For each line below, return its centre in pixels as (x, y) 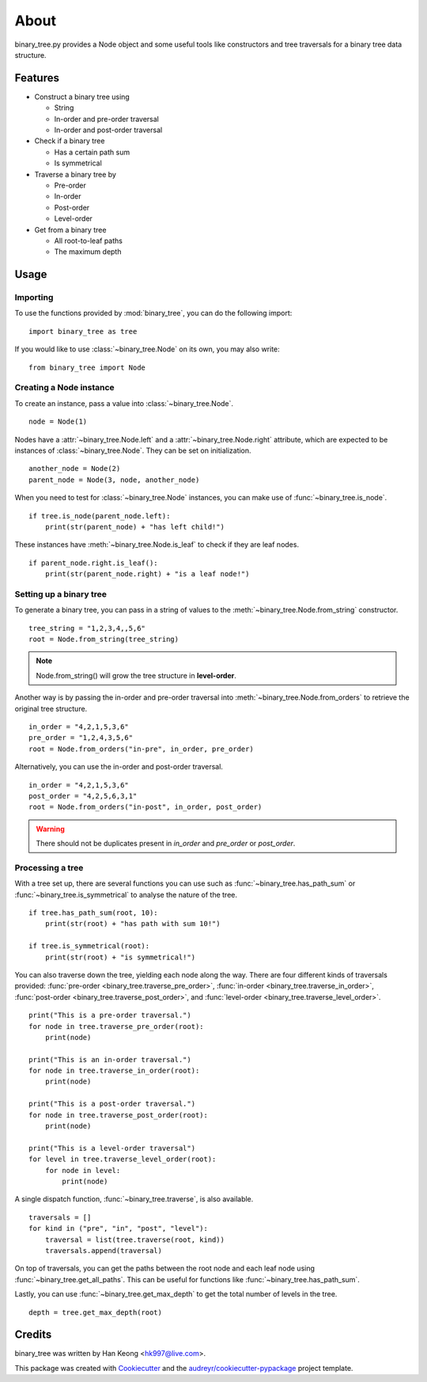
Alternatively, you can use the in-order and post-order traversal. (119, 767)
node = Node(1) (58, 422)
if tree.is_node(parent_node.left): (100, 516)
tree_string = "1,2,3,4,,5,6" (87, 628)
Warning (50, 829)
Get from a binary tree (70, 230)
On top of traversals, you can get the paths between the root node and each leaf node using (165, 1268)
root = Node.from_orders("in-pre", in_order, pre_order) (142, 749)
